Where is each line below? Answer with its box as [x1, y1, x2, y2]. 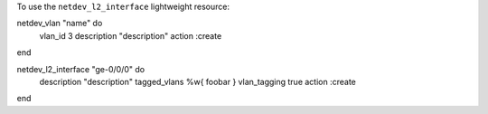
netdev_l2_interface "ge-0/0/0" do [16, 63, 145, 74]
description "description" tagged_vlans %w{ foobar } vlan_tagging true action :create [39, 76, 357, 87]
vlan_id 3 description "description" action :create [39, 30, 222, 41]
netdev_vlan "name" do [16, 18, 103, 29]
